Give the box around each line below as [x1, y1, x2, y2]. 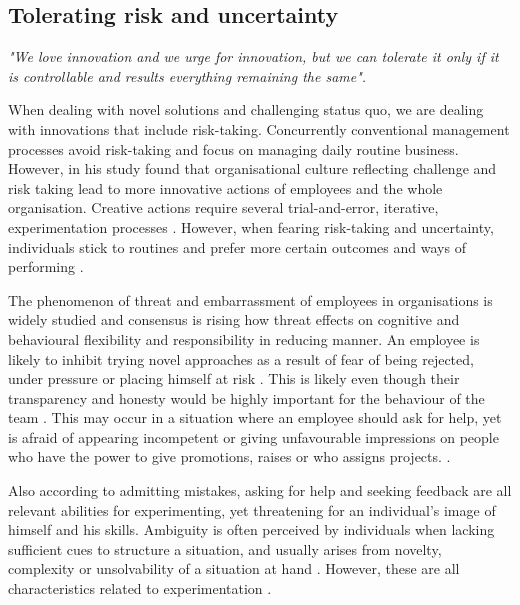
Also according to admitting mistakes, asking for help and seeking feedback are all [8, 480, 512, 501]
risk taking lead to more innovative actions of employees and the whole [8, 177, 443, 198]
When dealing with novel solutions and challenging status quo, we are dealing [8, 99, 484, 120]
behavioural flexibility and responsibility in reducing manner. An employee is [8, 328, 480, 349]
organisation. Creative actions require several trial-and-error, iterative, [8, 197, 439, 218]
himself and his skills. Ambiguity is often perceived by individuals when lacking [8, 519, 495, 540]
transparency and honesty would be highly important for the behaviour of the [8, 387, 485, 408]
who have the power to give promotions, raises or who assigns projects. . [8, 446, 451, 467]
